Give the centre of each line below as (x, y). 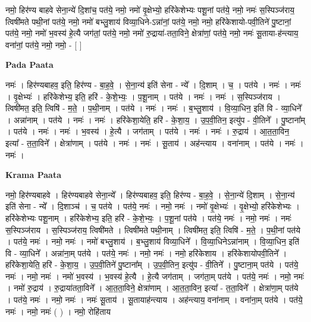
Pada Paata (29, 65)
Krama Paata (33, 175)
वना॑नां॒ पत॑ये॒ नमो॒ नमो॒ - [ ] (44, 44)
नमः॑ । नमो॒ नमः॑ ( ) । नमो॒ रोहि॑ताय (58, 311)
